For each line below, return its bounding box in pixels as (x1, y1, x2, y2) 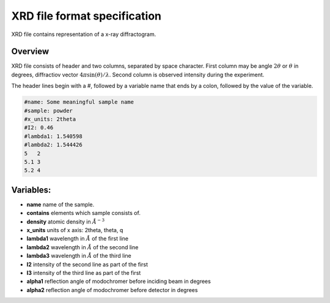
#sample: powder (24, 107, 73, 114)
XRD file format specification (11, 9, 162, 23)
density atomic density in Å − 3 (26, 217, 105, 225)
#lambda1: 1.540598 (24, 133, 82, 140)
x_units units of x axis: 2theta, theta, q (26, 227, 123, 234)
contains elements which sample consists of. (26, 210, 141, 217)
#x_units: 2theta (24, 116, 76, 122)
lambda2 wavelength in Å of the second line (26, 243, 139, 250)
